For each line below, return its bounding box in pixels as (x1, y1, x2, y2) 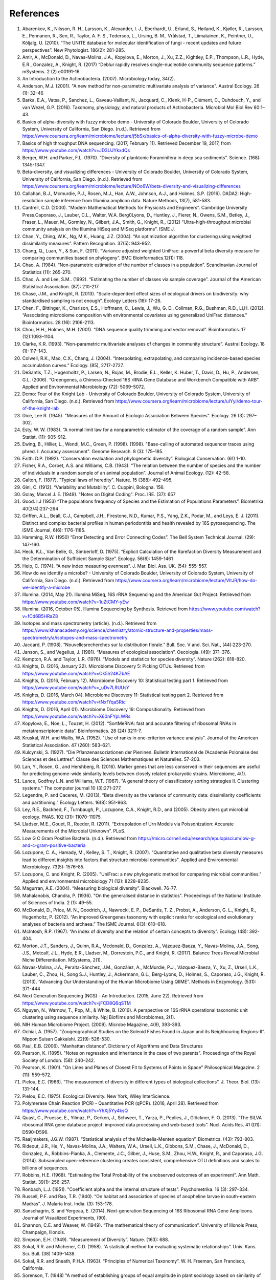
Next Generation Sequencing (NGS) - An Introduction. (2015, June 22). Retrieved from (22, 993, 204, 999)
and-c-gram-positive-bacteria (22, 842, 86, 848)
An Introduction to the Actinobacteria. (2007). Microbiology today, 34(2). (22, 76, 175, 82)
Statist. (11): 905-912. (22, 434, 67, 440)
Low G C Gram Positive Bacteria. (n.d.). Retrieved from (22, 835, 137, 841)
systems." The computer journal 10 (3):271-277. (22, 785, 122, 791)
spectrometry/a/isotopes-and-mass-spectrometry (22, 634, 128, 641)
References (9, 8, 60, 19)
